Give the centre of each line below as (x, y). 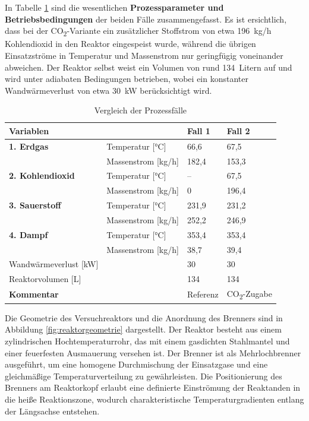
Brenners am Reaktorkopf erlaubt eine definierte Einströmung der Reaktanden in (153, 387)
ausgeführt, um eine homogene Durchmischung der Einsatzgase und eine (136, 364)
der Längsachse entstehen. (52, 411)
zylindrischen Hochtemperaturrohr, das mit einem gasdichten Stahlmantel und (147, 341)
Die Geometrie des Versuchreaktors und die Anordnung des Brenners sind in (144, 317)
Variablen (29, 130)
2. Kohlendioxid (42, 175)
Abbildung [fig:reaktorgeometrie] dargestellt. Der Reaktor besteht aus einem (143, 329)
